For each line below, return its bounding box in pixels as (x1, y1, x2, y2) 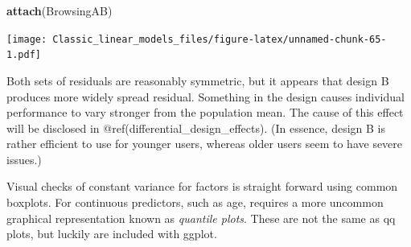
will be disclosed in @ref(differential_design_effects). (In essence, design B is (6, 119, 386, 136)
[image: (6, 33, 47, 45)
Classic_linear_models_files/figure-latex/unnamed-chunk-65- (52, 33, 387, 45)
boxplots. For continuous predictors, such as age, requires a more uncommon (6, 194, 384, 211)
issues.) (6, 150, 42, 167)
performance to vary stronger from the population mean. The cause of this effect (6, 104, 404, 121)
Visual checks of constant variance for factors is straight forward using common (6, 178, 398, 195)
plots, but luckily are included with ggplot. (6, 225, 217, 242)
